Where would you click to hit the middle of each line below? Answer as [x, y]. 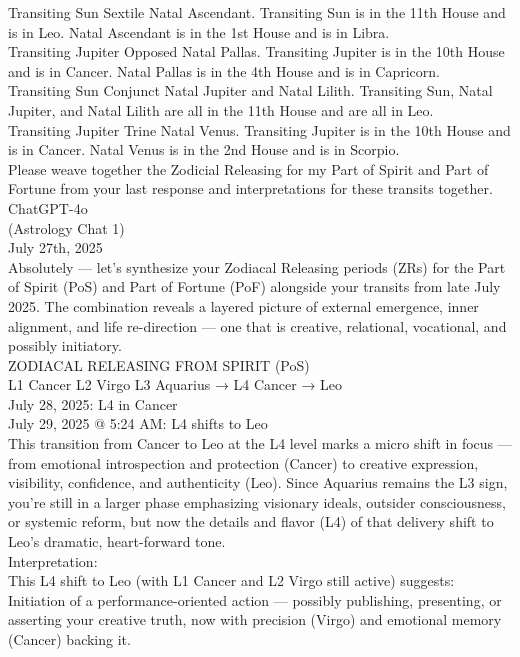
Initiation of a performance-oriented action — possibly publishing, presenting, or [255, 599]
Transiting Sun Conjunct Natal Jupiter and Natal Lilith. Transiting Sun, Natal [250, 90]
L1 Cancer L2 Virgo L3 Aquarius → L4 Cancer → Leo [175, 384]
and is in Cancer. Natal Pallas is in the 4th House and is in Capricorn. [224, 70]
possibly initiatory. [65, 345]
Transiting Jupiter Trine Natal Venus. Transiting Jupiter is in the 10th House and [259, 129]
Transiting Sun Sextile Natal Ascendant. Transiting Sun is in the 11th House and [257, 12]
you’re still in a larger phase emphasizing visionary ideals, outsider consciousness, [257, 501]
